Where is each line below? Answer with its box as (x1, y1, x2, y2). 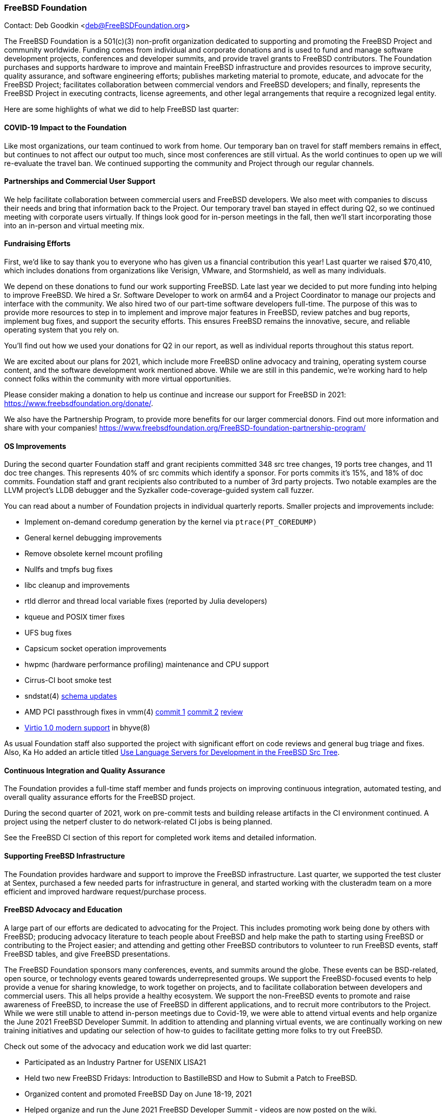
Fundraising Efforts (4, 239, 71, 248)
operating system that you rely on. (4, 325, 119, 335)
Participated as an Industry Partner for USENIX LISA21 (24, 1057, 206, 1066)
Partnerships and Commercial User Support (4, 177, 156, 186)
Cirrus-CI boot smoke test (24, 676, 112, 685)
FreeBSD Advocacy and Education (4, 905, 122, 914)
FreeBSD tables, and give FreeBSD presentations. (4, 949, 170, 958)
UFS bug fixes (24, 628, 72, 637)
